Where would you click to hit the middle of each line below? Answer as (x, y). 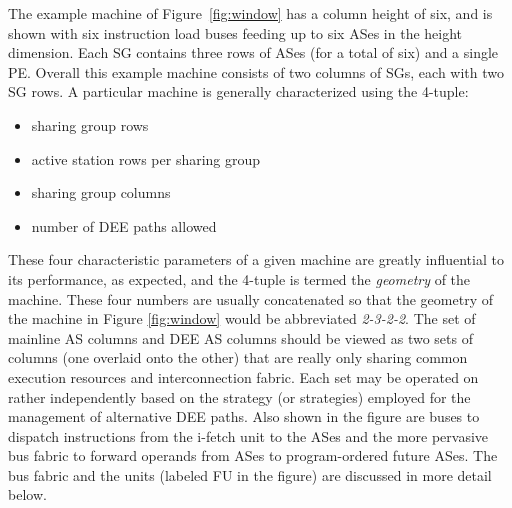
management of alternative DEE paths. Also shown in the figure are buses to (244, 416)
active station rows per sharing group (146, 158)
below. (27, 494)
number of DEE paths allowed (124, 225)
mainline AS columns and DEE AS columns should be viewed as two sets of (240, 337)
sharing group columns (101, 192)
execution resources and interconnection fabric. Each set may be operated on (243, 376)
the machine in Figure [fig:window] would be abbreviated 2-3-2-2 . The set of (242, 318)
